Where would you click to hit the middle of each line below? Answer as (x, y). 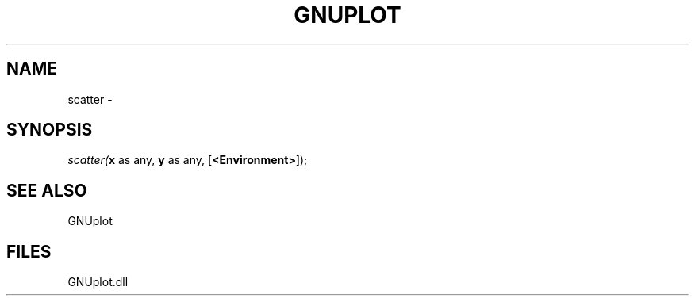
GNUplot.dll (98, 282)
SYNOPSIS (50, 130)
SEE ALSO (47, 190)
